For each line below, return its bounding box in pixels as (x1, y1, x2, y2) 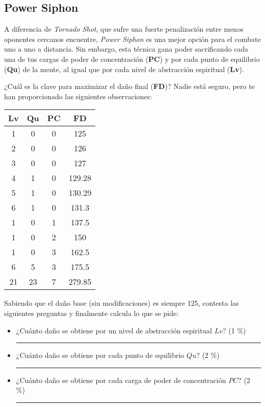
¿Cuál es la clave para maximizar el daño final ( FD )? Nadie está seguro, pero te (4, 81, 255, 92)
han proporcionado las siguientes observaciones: (4, 91, 152, 101)
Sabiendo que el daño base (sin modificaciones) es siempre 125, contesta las (4, 298, 239, 308)
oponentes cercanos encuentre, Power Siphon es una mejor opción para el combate (4, 33, 261, 44)
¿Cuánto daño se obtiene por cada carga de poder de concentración (16, 374, 226, 385)
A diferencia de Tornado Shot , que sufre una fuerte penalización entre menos (4, 24, 244, 34)
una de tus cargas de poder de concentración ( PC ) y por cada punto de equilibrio (4, 53, 260, 64)
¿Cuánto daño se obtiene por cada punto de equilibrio (16, 350, 184, 360)
